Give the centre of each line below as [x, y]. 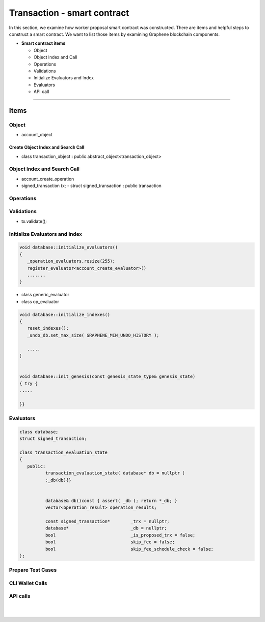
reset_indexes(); [48, 328]
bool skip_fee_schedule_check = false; [129, 549]
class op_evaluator [40, 301]
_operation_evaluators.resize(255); [71, 261]
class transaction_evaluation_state [64, 452]
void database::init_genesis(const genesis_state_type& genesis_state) [107, 377]
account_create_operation [48, 179]
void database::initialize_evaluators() [68, 248]
